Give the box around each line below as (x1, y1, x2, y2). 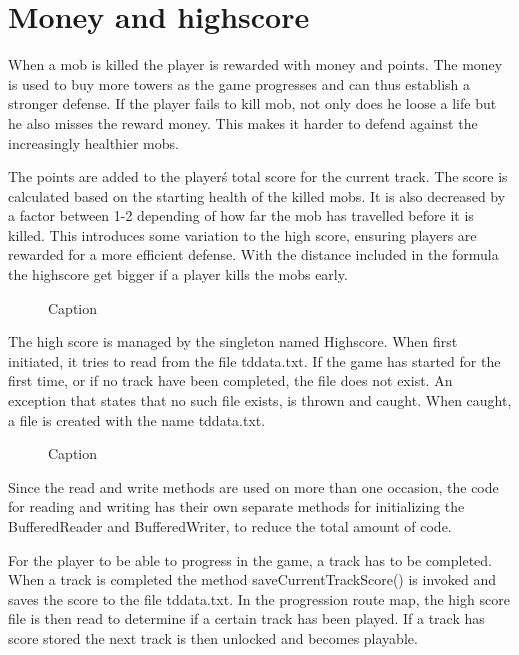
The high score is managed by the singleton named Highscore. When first (8, 331, 458, 352)
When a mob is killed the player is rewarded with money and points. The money (8, 54, 503, 75)
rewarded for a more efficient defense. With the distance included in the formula (8, 244, 499, 265)
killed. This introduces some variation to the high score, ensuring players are (8, 224, 477, 245)
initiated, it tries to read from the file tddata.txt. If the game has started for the (8, 350, 501, 371)
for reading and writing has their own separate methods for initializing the (8, 496, 465, 517)
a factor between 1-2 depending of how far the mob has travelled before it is (8, 205, 474, 226)
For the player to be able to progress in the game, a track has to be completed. (8, 549, 492, 570)
